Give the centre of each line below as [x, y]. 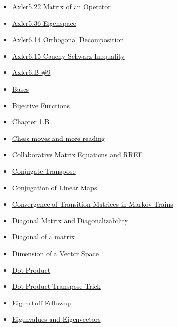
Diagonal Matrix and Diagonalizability [70, 220]
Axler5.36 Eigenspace [44, 23]
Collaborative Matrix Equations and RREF [77, 154]
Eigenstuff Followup [42, 302]
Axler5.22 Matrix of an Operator [61, 6]
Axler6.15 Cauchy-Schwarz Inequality [68, 56]
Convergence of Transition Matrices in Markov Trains [92, 204]
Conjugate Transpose [44, 171]
